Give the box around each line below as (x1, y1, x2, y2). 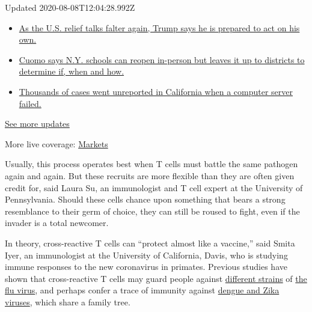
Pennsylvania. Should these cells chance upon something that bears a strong (5, 193, 286, 206)
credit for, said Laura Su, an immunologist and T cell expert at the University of (5, 181, 303, 194)
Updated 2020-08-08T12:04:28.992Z (5, 1, 135, 13)
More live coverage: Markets (5, 137, 108, 150)
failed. (19, 97, 41, 109)
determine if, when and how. (19, 65, 124, 78)
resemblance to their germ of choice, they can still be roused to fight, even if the (5, 204, 300, 217)
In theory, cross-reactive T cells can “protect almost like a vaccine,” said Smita (5, 236, 295, 249)
